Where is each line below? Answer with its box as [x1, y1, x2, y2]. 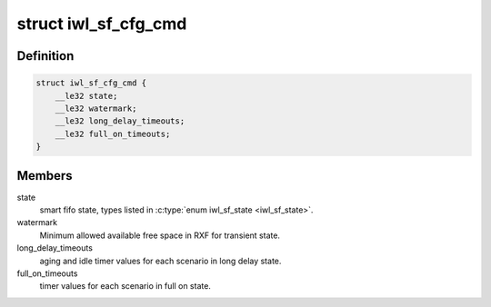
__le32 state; [55, 91, 118, 101]
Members [16, 168, 73, 183]
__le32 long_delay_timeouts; [55, 116, 185, 126]
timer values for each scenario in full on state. [39, 281, 211, 292]
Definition [16, 48, 75, 64]
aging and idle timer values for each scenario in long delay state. [39, 255, 282, 266]
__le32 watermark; [55, 103, 137, 114]
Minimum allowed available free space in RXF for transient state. [39, 230, 281, 241]
